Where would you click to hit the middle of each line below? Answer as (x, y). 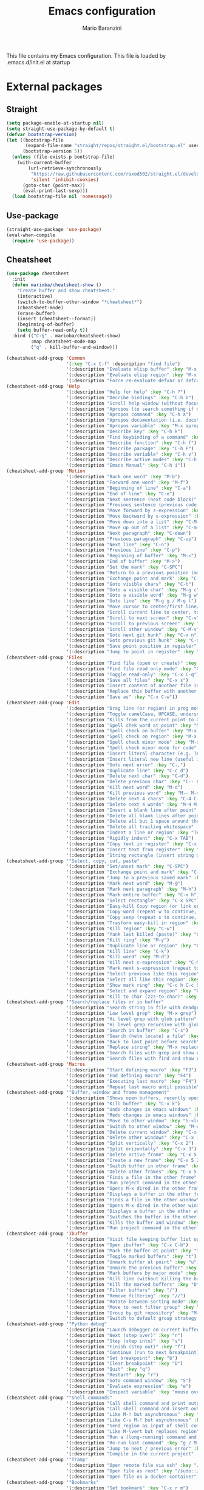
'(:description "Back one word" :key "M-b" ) (123, 477)
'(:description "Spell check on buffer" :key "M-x (131, 731)
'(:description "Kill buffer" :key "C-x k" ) (123, 1104)
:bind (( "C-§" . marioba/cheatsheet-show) (66, 336)
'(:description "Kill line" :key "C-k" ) (118, 951)
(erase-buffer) (36, 313)
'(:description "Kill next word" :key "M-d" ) (124, 788)
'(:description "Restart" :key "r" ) (112, 1375)
